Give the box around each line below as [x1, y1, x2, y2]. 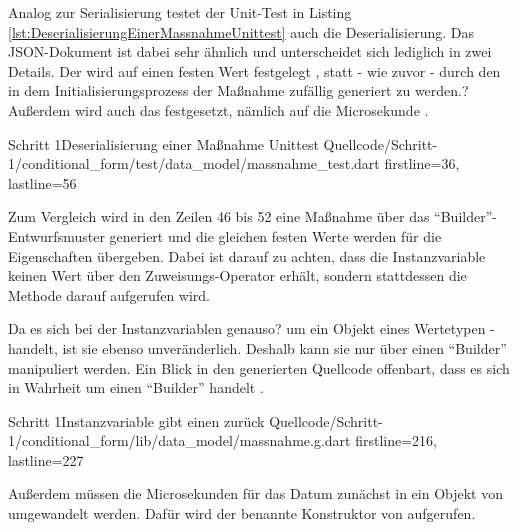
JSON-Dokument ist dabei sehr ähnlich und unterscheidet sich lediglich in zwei [8, 41, 492, 62]
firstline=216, [355, 430, 437, 451]
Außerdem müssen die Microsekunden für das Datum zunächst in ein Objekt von [8, 483, 503, 504]
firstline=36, [384, 153, 460, 174]
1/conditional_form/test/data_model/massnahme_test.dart [8, 153, 380, 174]
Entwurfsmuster [8, 225, 105, 246]
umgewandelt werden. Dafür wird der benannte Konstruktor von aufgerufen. [8, 503, 476, 524]
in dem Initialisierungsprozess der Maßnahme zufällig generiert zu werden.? [8, 80, 469, 101]
